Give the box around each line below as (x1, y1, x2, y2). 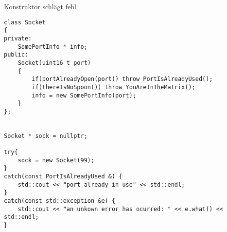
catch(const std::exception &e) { (4, 197, 116, 205)
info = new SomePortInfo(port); (32, 92, 137, 99)
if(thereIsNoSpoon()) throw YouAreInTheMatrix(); (32, 83, 195, 91)
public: (4, 51, 29, 58)
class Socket (4, 19, 46, 26)
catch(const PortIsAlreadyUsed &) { (4, 173, 122, 180)
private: (4, 35, 32, 42)
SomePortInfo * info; (17, 43, 87, 50)
